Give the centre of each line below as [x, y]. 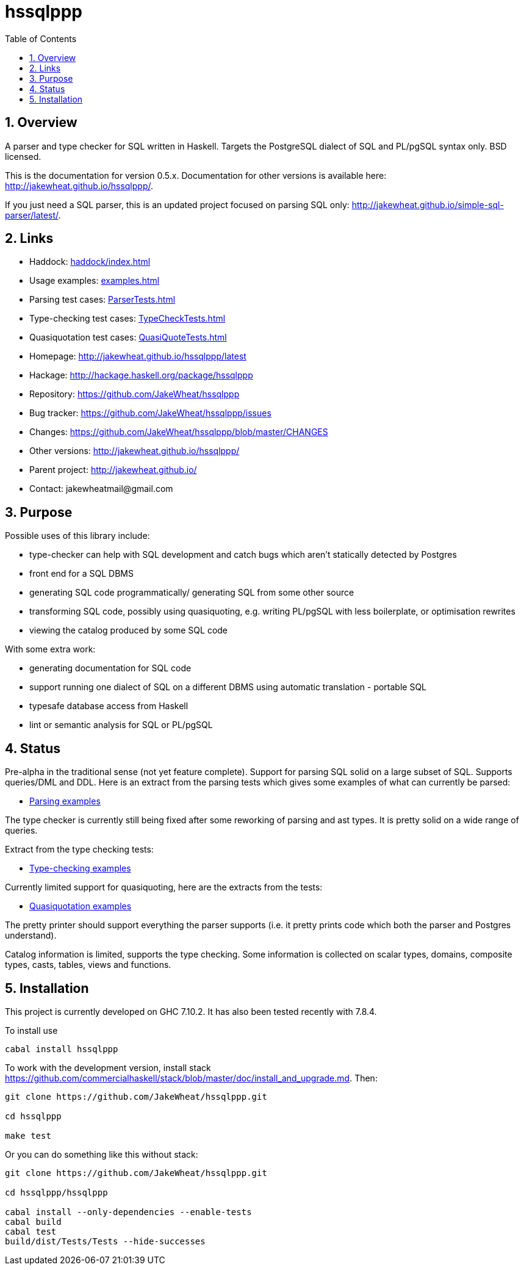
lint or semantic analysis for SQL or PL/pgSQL [121, 725]
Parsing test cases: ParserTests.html [102, 300]
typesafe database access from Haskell [109, 706]
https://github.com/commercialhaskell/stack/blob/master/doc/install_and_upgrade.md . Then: [191, 1078]
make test [28, 1135]
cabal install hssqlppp [62, 1049]
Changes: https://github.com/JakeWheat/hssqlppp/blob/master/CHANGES [179, 432]
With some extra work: [50, 649]
